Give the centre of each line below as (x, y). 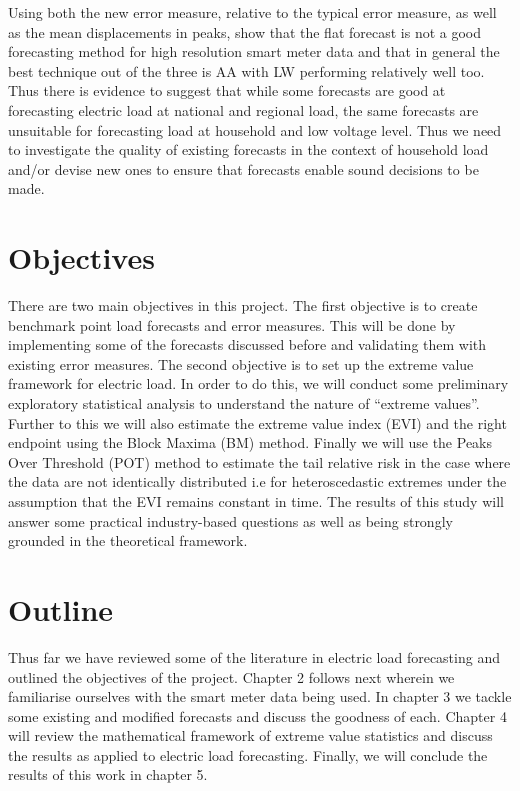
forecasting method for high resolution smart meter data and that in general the (254, 51)
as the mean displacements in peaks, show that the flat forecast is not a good (245, 31)
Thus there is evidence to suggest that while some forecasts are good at (227, 90)
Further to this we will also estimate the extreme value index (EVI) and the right (257, 422)
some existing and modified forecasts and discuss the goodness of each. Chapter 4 (257, 715)
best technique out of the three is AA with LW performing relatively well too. (246, 70)
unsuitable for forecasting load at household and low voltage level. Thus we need (255, 129)
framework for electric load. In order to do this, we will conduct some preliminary (258, 383)
